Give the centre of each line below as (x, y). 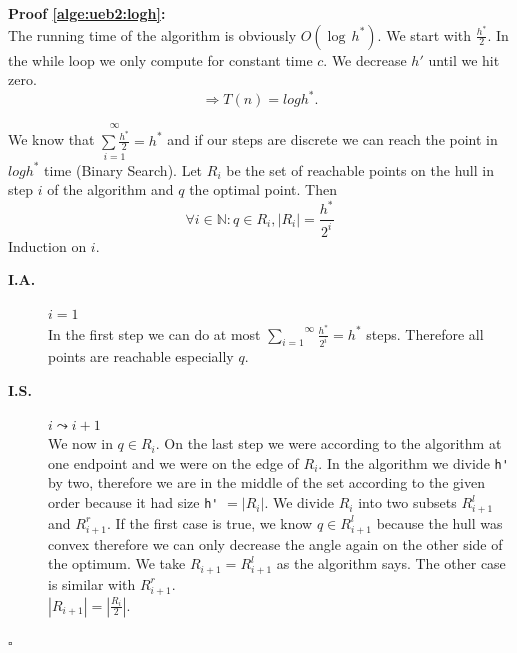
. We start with (424, 34)
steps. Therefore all (425, 333)
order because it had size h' (133, 502)
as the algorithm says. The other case (391, 563)
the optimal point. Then (263, 189)
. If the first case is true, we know (210, 522)
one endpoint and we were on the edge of (173, 462)
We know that (51, 139)
